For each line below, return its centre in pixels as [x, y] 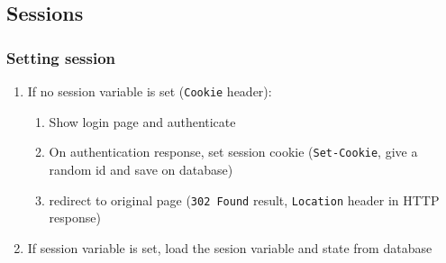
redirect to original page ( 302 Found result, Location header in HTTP [244, 200]
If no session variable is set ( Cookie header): [150, 91]
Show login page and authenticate [142, 121]
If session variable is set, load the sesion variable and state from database [230, 247]
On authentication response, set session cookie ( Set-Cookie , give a [233, 152]
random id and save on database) [141, 169]
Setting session [61, 57]
